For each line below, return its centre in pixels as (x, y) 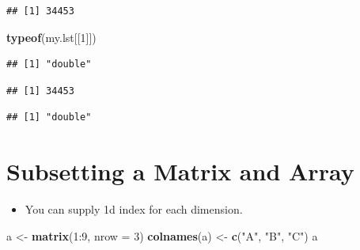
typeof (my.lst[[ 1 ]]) (51, 37)
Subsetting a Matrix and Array (180, 171)
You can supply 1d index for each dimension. (134, 209)
